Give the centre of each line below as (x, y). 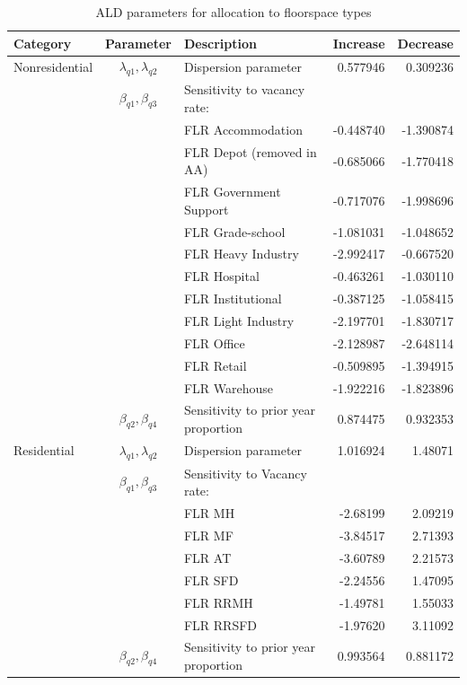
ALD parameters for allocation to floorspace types (233, 12)
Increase (359, 43)
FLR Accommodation (243, 129)
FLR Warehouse (229, 387)
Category (43, 43)
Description (220, 43)
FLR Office (214, 342)
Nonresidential (53, 67)
